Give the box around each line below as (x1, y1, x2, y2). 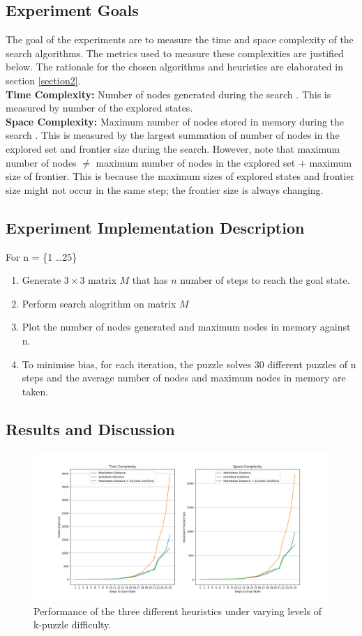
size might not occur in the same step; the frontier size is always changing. (6, 182, 324, 197)
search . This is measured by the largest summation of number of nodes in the (6, 128, 340, 142)
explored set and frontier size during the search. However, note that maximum (6, 141, 340, 156)
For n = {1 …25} (6, 249, 77, 264)
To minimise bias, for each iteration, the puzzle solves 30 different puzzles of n (22, 356, 356, 371)
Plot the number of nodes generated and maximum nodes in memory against (22, 319, 351, 334)
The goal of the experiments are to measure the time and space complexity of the (6, 32, 354, 47)
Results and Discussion (6, 418, 175, 439)
